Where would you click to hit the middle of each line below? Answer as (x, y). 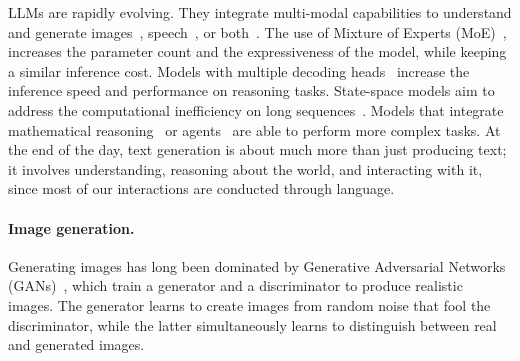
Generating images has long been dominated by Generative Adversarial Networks (257, 265)
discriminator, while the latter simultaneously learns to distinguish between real (252, 324)
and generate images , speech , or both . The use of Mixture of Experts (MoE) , (257, 31)
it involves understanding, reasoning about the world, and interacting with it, (245, 168)
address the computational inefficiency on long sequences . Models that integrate (256, 109)
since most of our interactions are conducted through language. (201, 188)
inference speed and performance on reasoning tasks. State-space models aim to (251, 90)
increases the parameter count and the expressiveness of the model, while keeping (257, 51)
